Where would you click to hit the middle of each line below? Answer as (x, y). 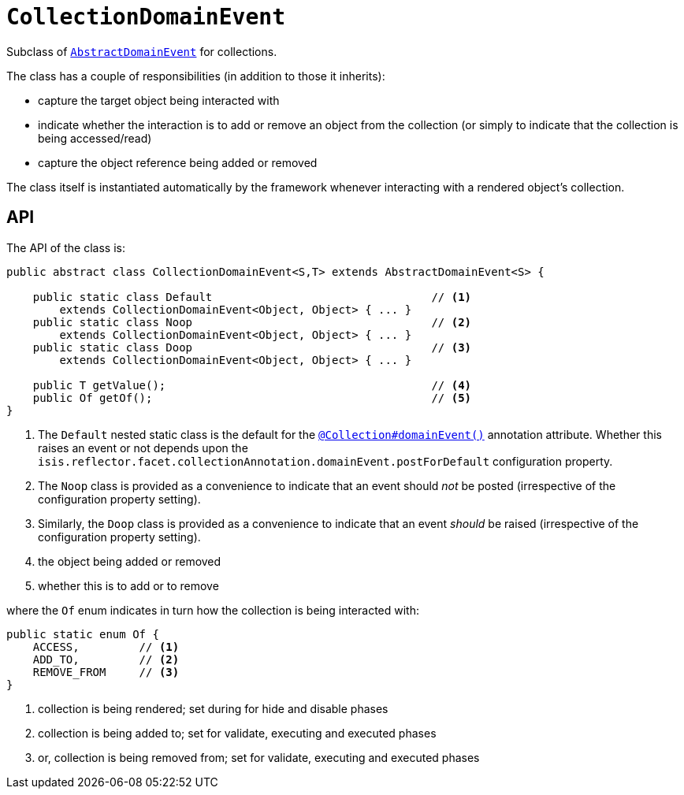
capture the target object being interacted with (159, 100)
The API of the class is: (66, 247)
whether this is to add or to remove (128, 585)
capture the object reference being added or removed (178, 162)
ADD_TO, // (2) (106, 659)
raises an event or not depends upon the (143, 448)
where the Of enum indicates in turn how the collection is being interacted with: (213, 610)
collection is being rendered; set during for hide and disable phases (213, 708)
